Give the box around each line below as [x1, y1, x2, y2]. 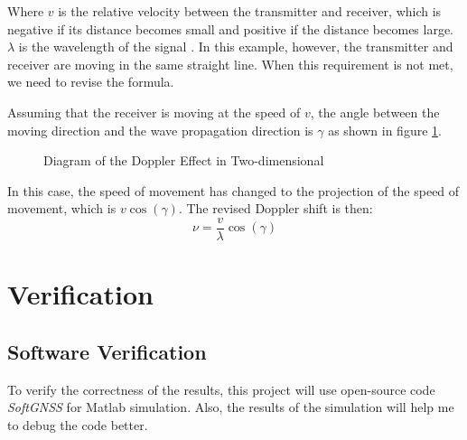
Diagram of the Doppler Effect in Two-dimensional [43, 151, 324, 170]
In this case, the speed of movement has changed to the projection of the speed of [7, 181, 460, 200]
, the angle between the [310, 102, 440, 121]
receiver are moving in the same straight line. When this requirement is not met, [7, 54, 453, 73]
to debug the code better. [7, 415, 148, 434]
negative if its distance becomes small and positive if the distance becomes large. [7, 19, 454, 38]
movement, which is [7, 199, 117, 218]
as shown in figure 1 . [328, 120, 442, 139]
